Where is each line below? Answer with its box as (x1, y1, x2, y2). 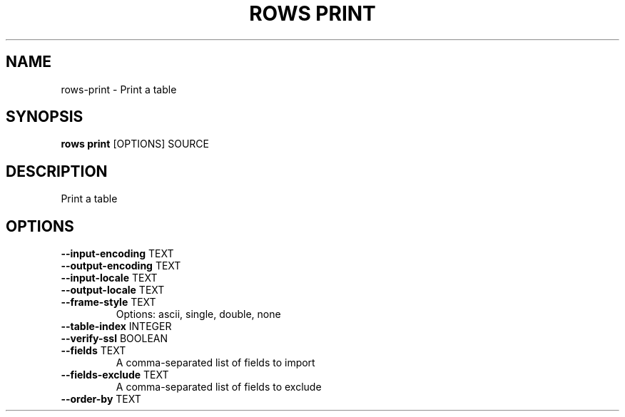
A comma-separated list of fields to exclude (116, 381, 322, 393)
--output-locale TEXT (61, 284, 165, 297)
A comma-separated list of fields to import (116, 356, 315, 369)
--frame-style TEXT (61, 296, 156, 309)
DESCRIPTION (6, 162, 108, 180)
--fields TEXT (61, 344, 126, 357)
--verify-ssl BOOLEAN (61, 332, 168, 345)
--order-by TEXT (61, 393, 141, 406)
